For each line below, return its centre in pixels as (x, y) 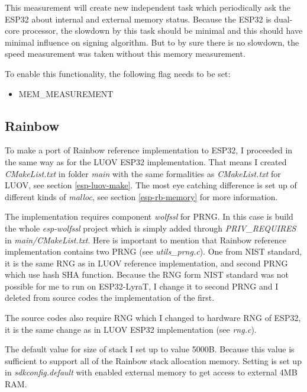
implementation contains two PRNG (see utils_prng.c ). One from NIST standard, (153, 251)
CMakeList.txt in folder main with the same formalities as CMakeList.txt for (143, 173)
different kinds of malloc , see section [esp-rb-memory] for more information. (141, 196)
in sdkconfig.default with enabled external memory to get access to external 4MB (151, 372)
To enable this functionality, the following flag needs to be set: (118, 73)
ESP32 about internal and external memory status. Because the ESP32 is (138, 19)
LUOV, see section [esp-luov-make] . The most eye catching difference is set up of (151, 185)
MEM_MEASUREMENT (66, 93)
